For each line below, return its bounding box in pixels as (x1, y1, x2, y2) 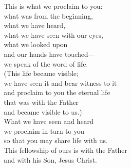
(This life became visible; (4, 68, 78, 78)
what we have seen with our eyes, (4, 29, 103, 40)
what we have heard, (4, 20, 66, 30)
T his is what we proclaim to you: (4, 1, 103, 11)
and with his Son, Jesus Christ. (4, 154, 97, 165)
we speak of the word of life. (4, 58, 88, 69)
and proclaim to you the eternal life (4, 87, 110, 97)
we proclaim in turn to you (4, 125, 84, 136)
